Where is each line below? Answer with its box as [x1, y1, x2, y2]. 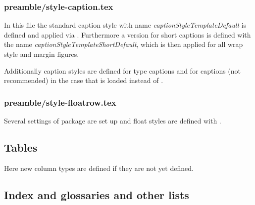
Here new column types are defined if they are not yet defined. [4, 163, 194, 173]
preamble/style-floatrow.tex [4, 96, 116, 108]
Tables [4, 139, 38, 155]
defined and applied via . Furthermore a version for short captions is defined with [4, 29, 251, 40]
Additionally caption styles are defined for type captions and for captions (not [4, 65, 241, 76]
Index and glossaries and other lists [4, 187, 189, 202]
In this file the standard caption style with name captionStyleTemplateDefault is [4, 20, 247, 30]
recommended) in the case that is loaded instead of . [4, 75, 163, 85]
